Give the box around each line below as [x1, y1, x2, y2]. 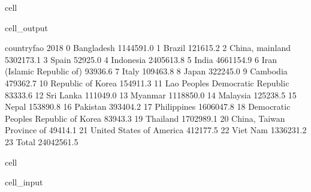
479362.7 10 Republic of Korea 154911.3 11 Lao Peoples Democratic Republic [5, 76, 289, 89]
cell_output [5, 21, 48, 34]
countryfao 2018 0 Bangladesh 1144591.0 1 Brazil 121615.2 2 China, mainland [5, 41, 291, 54]
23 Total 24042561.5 [5, 135, 78, 148]
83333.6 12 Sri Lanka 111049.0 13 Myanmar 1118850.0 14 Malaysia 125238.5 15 [5, 88, 297, 101]
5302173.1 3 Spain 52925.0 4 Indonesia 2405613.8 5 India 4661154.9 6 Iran [5, 53, 277, 65]
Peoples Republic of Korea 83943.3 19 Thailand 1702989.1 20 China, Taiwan [5, 112, 285, 124]
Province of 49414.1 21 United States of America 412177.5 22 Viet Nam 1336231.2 [5, 124, 307, 136]
